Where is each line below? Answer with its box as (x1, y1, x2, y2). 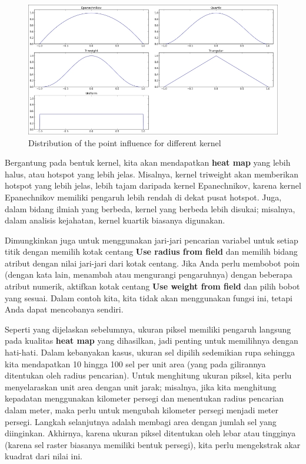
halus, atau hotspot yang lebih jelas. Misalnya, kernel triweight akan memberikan (5, 167, 299, 180)
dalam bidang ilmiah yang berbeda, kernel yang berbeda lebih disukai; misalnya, (5, 202, 295, 215)
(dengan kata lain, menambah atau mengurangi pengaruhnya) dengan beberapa (5, 268, 292, 281)
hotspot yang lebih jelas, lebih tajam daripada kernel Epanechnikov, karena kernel (5, 179, 301, 192)
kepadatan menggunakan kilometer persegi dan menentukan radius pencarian (5, 392, 284, 404)
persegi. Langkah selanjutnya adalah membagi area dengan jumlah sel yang (5, 415, 277, 427)
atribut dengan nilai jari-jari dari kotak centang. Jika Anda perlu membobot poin (5, 256, 300, 269)
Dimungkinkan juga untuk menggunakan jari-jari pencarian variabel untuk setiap (5, 233, 298, 246)
